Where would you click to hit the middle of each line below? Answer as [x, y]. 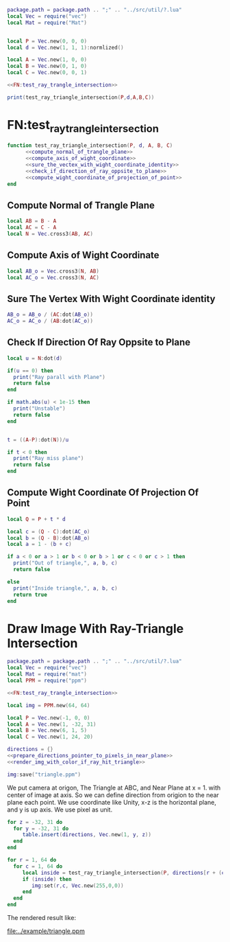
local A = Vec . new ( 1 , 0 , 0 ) [47, 60]
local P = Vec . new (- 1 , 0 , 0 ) [49, 717]
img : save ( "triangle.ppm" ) [44, 774]
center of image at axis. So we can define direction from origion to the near [113, 795]
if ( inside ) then [47, 879]
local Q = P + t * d [37, 519]
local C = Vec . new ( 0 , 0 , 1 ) [47, 73]
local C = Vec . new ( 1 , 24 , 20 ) [50, 737]
